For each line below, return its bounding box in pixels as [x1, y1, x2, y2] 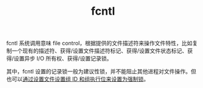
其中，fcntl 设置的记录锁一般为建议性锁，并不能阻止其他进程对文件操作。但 [6, 68, 196, 75]
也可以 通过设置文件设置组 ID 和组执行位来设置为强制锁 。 [6, 75, 149, 83]
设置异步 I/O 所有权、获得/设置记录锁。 [13, 55, 112, 62]
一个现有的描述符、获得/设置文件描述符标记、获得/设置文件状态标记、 [11, 47, 188, 54]
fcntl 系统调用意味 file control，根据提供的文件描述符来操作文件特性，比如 [6, 40, 193, 47]
